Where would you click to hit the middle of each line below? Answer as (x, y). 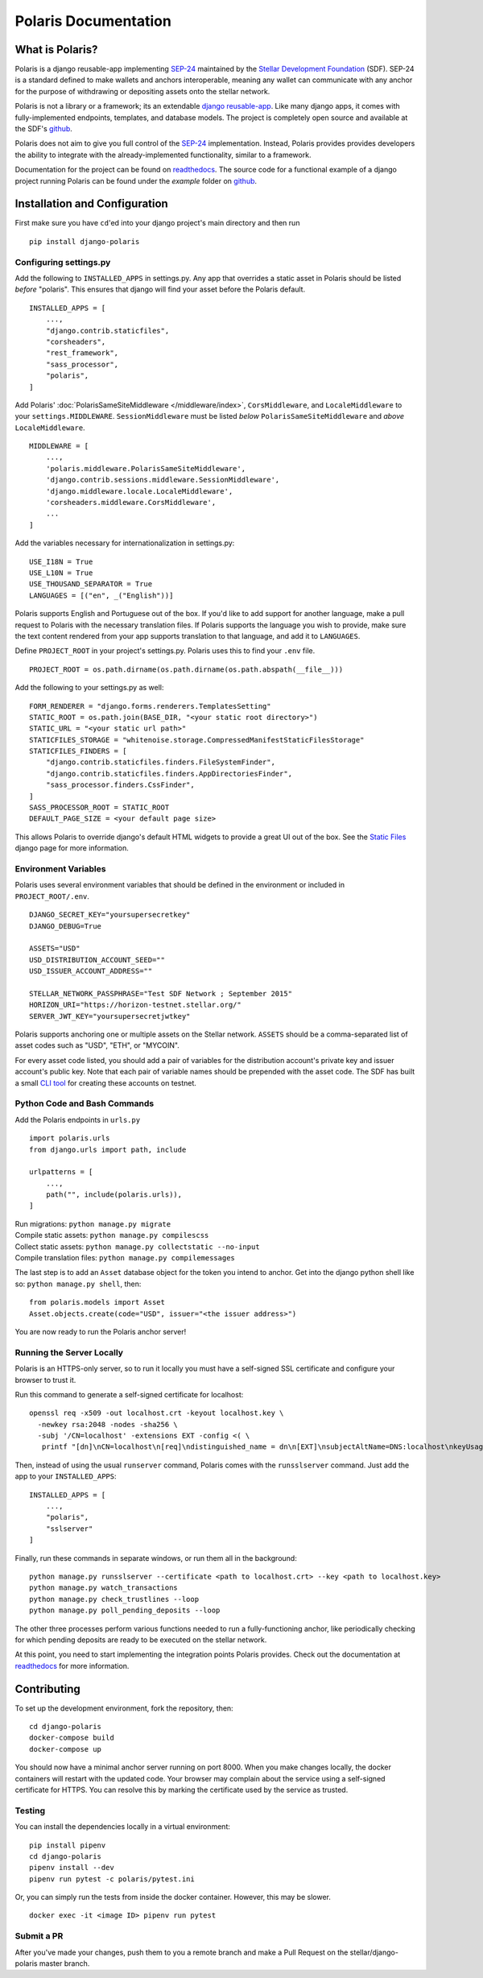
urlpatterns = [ (61, 1172)
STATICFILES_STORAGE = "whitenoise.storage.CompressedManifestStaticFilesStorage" (197, 740)
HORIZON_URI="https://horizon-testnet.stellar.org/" (135, 1005)
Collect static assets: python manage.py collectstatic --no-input (138, 1246)
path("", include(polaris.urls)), (114, 1195)
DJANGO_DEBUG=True (66, 926)
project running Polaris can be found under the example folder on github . (136, 180)
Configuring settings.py (63, 262)
